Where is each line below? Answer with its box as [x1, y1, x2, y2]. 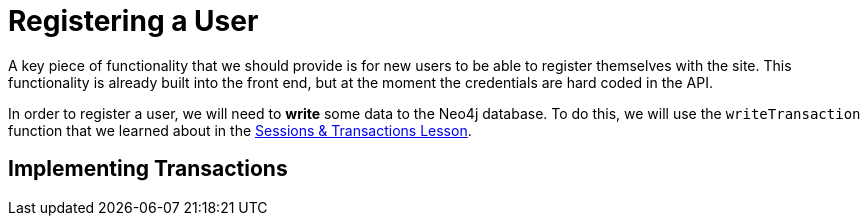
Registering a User [8, 4, 259, 38]
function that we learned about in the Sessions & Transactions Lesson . [8, 121, 472, 139]
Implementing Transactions [8, 156, 288, 182]
